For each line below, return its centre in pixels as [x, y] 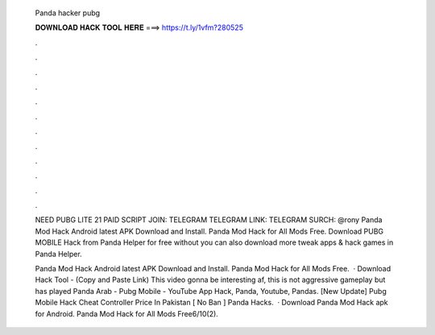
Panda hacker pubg [68, 13]
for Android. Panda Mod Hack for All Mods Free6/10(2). [127, 313]
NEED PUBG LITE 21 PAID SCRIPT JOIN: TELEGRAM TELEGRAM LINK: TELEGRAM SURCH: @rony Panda [209, 220]
